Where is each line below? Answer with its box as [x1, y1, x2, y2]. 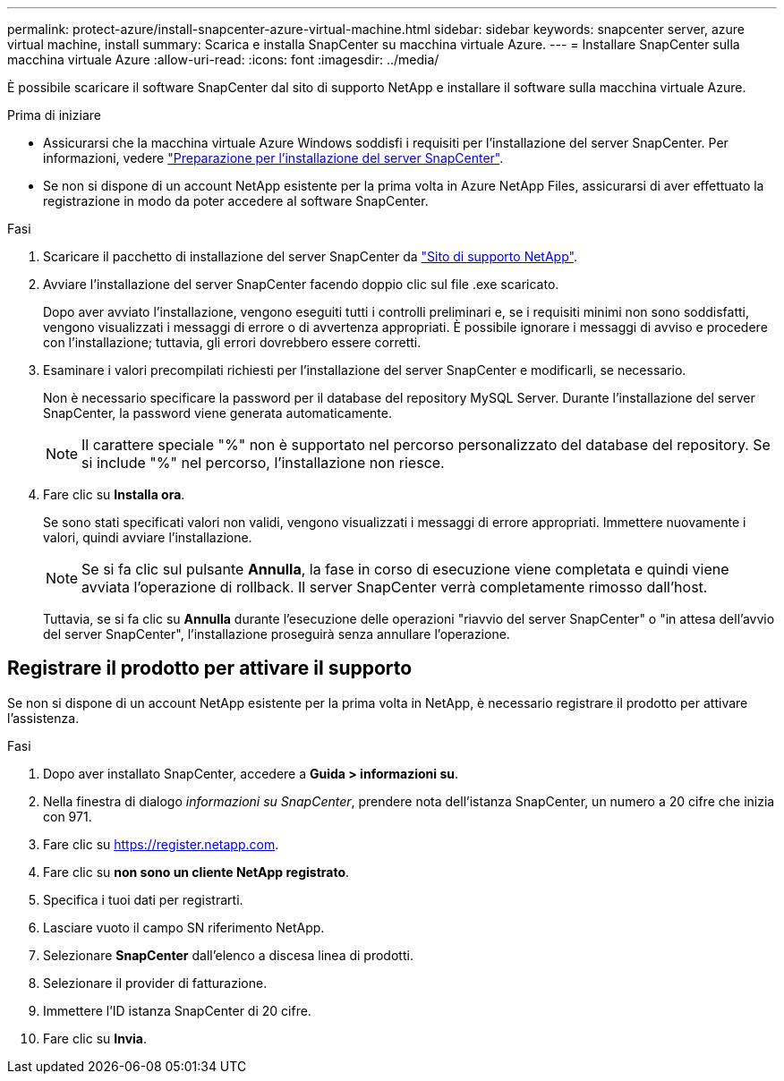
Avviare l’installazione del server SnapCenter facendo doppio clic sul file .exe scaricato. [43, 277, 559, 292]
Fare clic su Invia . [43, 1030, 148, 1046]
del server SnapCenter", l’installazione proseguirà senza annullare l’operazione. [43, 626, 510, 642]
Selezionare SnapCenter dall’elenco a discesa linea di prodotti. [43, 947, 413, 963]
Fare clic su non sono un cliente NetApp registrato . [43, 864, 350, 880]
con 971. [43, 808, 92, 824]
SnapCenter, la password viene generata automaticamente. [43, 405, 392, 421]
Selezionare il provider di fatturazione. [43, 975, 268, 991]
